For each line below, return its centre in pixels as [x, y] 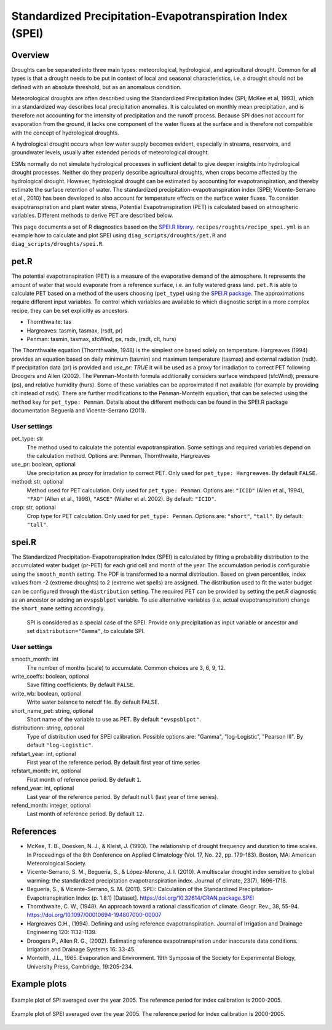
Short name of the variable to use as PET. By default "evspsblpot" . [114, 719]
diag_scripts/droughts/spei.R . [58, 244]
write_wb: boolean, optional [46, 693]
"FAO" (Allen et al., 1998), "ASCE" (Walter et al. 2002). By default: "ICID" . [121, 498]
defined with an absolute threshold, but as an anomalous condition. [97, 87]
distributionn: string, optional [48, 728]
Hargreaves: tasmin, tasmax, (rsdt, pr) [75, 330]
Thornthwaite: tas [49, 322]
